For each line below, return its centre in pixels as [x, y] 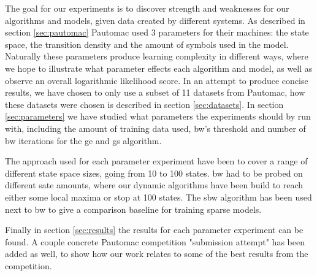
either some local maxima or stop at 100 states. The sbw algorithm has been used [158, 197]
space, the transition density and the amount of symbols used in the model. [147, 44]
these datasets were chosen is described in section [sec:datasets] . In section [144, 104]
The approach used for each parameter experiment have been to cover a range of [156, 161]
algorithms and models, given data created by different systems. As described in [155, 20]
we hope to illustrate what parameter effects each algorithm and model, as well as [159, 68]
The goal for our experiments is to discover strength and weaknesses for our [147, 8]
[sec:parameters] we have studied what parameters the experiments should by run [158, 116]
